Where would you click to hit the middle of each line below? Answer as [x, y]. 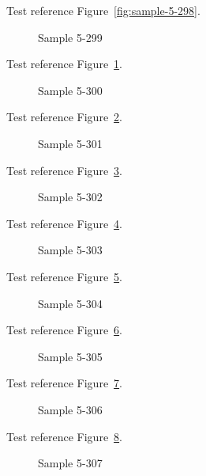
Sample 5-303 [70, 250]
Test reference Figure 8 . [64, 436]
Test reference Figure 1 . [64, 64]
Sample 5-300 [70, 90]
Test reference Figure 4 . [64, 223]
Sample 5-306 [70, 409]
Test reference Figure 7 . [64, 383]
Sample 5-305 [70, 356]
